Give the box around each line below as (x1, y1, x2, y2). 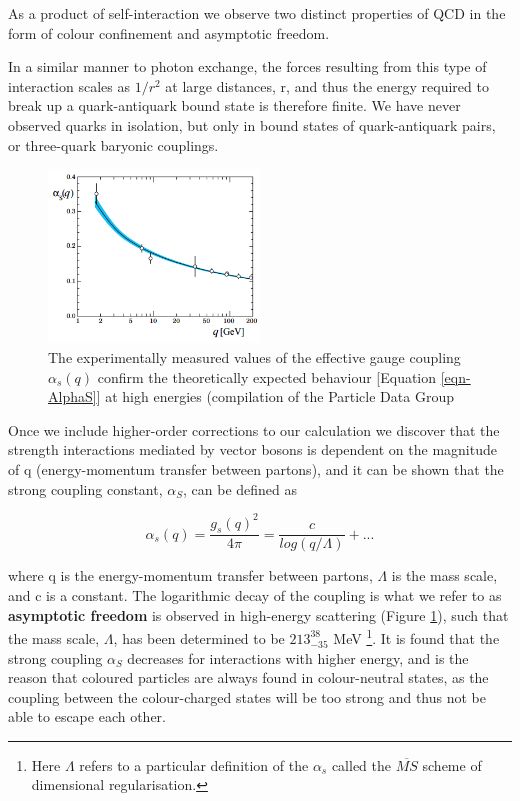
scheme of (422, 754, 482, 775)
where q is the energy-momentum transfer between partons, (8, 565, 373, 586)
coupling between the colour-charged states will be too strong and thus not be (8, 686, 486, 707)
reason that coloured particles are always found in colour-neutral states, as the (8, 667, 489, 688)
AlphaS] (48, 386, 97, 407)
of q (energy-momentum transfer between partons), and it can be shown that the (8, 458, 504, 479)
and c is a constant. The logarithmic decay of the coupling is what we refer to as (8, 585, 502, 606)
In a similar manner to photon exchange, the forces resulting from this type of (8, 56, 487, 77)
